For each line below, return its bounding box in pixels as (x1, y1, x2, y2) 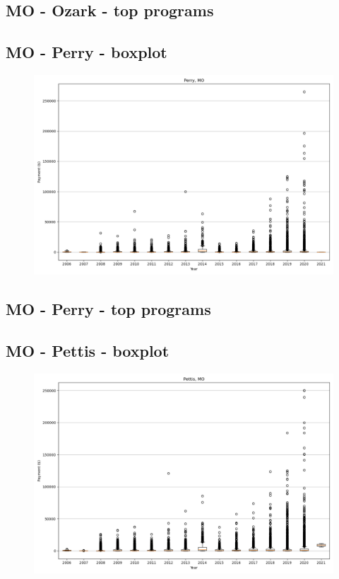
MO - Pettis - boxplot (6, 340, 169, 362)
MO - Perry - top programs (6, 298, 211, 320)
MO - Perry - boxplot (6, 41, 167, 63)
